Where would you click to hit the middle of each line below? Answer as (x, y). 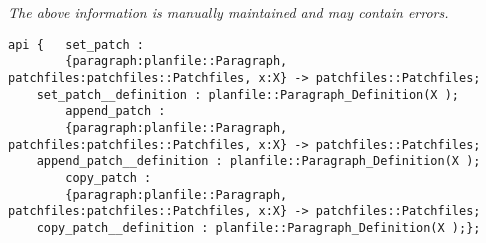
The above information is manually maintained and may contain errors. (228, 12)
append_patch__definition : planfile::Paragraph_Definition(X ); (258, 161)
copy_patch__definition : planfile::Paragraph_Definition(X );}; (258, 227)
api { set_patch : (76, 44)
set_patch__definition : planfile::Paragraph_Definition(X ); (248, 94)
